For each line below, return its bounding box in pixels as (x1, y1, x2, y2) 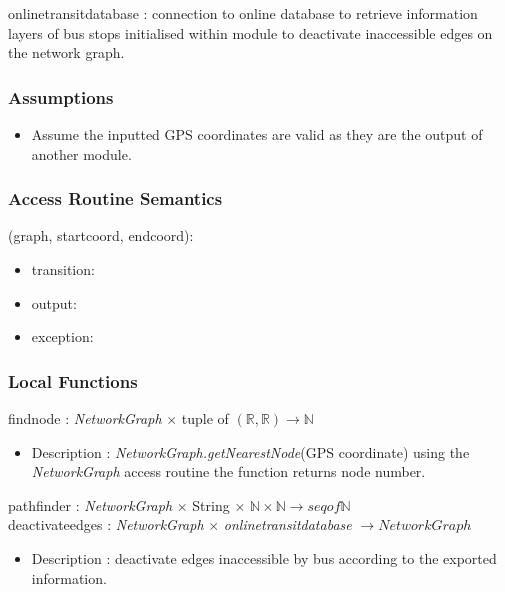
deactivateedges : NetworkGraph (8, 514, 204, 535)
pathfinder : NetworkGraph (8, 494, 173, 515)
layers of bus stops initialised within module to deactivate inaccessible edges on (8, 22, 493, 43)
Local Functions (8, 368, 138, 393)
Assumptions (8, 84, 114, 109)
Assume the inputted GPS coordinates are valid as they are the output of (31, 124, 483, 144)
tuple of (181, 408, 229, 428)
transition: (31, 259, 95, 279)
